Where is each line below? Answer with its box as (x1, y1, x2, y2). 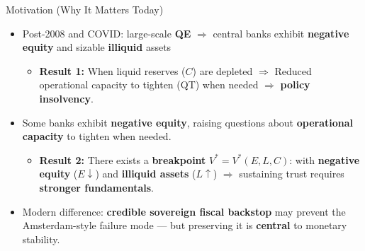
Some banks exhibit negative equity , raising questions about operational (22, 115, 354, 129)
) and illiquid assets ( (95, 166, 196, 181)
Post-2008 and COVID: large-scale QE (22, 25, 191, 40)
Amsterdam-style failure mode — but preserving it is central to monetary (22, 218, 347, 233)
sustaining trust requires (239, 166, 344, 181)
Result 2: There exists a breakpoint (39, 152, 206, 167)
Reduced (274, 63, 312, 78)
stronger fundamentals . (39, 180, 154, 194)
